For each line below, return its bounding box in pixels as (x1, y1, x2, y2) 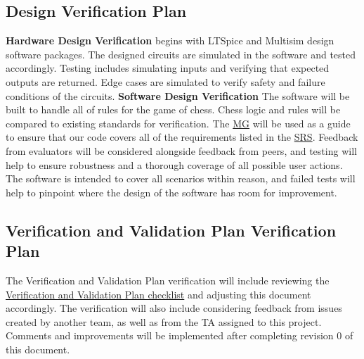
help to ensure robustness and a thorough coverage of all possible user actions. (6, 157, 343, 172)
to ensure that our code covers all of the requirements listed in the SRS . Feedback (6, 130, 358, 144)
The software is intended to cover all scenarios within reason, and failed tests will (6, 171, 356, 186)
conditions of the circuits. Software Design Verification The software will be (6, 88, 350, 103)
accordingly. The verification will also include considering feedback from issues (6, 301, 342, 315)
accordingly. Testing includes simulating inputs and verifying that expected (6, 61, 330, 75)
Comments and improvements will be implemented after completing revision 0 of (6, 328, 353, 343)
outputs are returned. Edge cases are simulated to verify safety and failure (6, 74, 325, 89)
